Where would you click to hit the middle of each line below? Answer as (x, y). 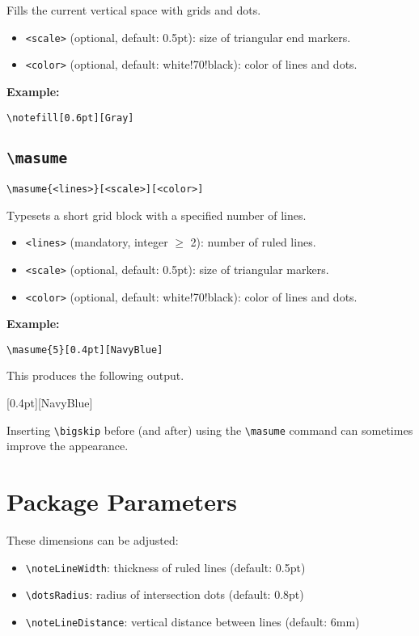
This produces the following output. (95, 375)
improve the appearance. (68, 446)
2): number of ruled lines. (253, 242)
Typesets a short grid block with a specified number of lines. (157, 215)
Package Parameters (122, 501)
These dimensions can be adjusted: (93, 539)
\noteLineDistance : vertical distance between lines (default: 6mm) (193, 621)
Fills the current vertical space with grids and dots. (134, 10)
